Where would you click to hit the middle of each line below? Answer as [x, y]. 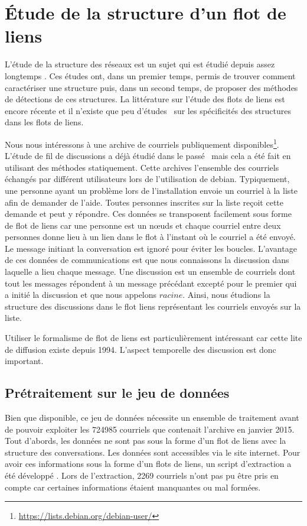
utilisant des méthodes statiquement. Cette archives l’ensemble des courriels [142, 167]
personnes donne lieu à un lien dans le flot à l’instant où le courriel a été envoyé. [150, 237]
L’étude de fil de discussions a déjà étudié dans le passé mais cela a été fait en [148, 156]
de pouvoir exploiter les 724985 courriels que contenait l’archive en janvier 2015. [150, 429]
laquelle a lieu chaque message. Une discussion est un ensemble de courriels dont [150, 272]
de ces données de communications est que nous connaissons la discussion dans [147, 260]
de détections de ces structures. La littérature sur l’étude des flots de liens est [145, 99]
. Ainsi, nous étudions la [226, 295]
